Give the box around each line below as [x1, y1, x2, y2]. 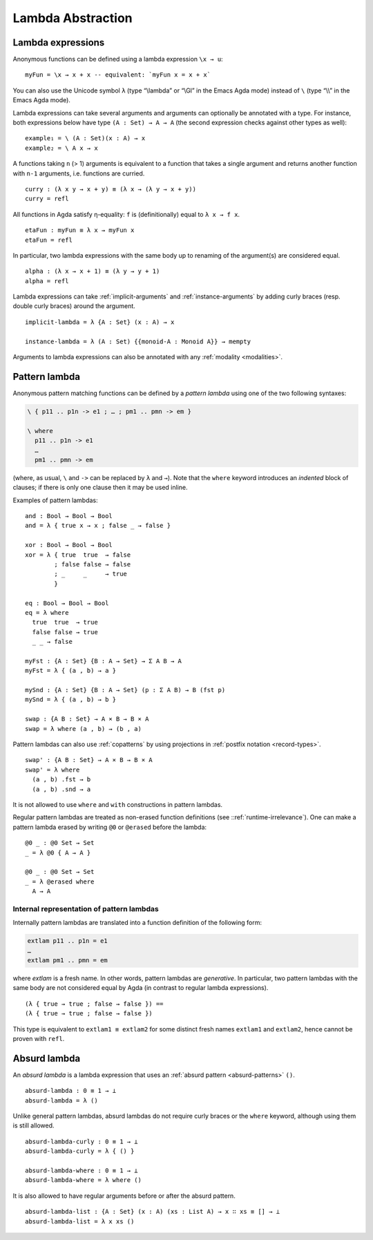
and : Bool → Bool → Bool [25, 512, 113, 520]
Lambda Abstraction [12, 10, 133, 26]
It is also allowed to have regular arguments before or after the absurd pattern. [12, 1192, 236, 1200]
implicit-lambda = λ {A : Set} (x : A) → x [25, 318, 175, 326]
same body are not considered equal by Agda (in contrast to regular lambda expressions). [12, 984, 269, 992]
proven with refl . [12, 1034, 65, 1042]
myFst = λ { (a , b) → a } [25, 667, 117, 675]
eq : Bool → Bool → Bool [25, 599, 109, 607]
